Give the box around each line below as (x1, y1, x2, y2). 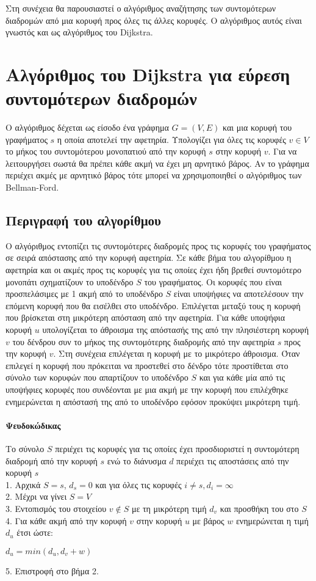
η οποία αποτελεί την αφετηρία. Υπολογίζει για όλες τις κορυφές (57, 133, 286, 145)
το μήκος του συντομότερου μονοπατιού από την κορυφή (5, 145, 206, 158)
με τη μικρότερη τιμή (131, 502, 207, 514)
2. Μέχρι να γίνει (5, 490, 67, 503)
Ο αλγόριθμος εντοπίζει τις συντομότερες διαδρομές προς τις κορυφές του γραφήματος (5, 239, 311, 252)
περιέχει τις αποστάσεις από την (176, 454, 289, 467)
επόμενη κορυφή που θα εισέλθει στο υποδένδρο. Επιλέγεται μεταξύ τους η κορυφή (5, 299, 301, 312)
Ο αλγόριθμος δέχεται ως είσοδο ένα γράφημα (5, 121, 169, 134)
